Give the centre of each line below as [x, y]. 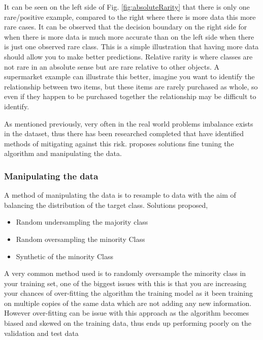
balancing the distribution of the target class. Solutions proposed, [106, 205]
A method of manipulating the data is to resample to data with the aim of [120, 195]
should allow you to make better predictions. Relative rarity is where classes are [128, 56]
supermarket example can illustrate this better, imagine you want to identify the [129, 76]
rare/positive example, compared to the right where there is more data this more [130, 17]
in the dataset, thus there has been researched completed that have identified [124, 133]
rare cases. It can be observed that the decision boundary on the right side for [126, 27]
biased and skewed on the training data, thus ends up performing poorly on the [128, 323]
